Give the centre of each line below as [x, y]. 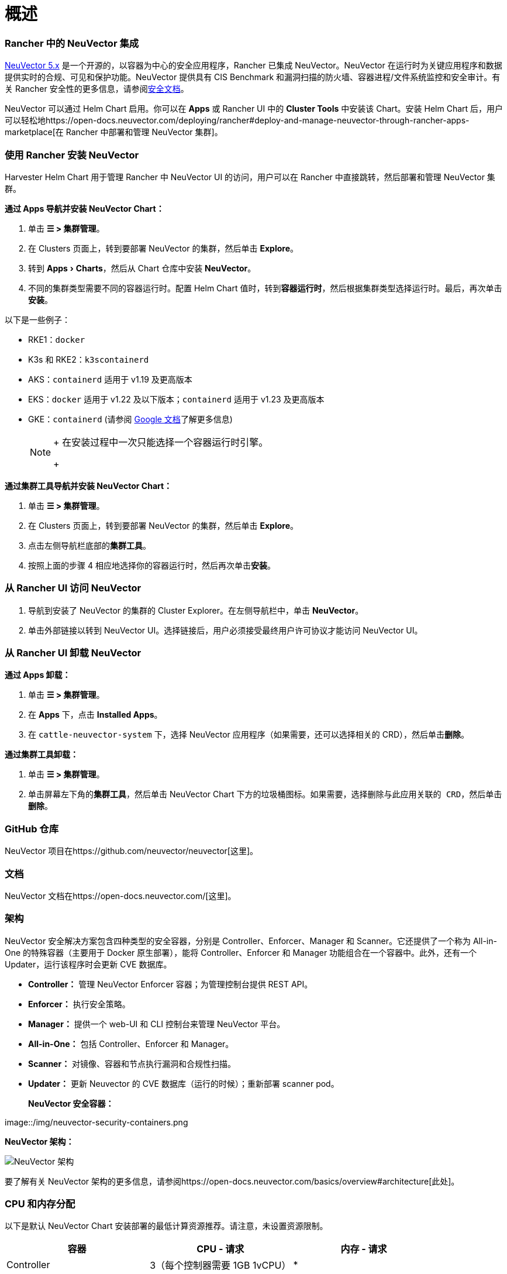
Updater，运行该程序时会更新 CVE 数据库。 [88, 964]
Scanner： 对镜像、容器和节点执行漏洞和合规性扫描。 [132, 1063]
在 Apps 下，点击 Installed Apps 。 [95, 715]
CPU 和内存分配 [40, 1204]
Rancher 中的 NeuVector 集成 [72, 43]
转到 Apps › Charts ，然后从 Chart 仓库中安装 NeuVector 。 [142, 268]
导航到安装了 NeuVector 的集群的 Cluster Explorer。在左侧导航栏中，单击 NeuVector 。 [196, 610]
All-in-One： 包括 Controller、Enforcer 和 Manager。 [131, 1044]
